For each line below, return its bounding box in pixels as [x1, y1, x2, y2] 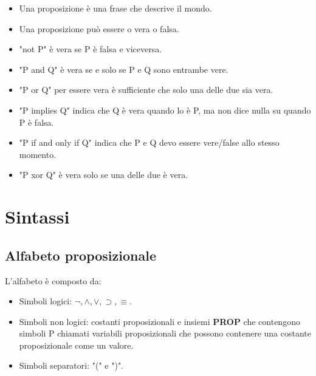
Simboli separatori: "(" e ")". [19, 359, 124, 372]
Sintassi [5, 204, 70, 229]
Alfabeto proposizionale [5, 245, 156, 264]
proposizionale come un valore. [19, 338, 134, 351]
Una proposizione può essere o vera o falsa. [19, 22, 179, 35]
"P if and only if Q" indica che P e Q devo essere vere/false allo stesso [19, 136, 280, 149]
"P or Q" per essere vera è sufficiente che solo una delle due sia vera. [19, 83, 273, 96]
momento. [19, 148, 57, 160]
